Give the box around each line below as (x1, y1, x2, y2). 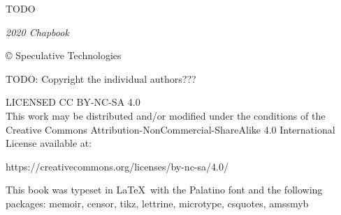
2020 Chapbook (6, 24, 69, 39)
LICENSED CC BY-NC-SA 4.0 (6, 95, 140, 109)
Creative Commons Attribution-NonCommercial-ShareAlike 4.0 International (6, 122, 335, 136)
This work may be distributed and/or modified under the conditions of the (6, 108, 326, 122)
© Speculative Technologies (6, 48, 122, 63)
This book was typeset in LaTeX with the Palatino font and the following (6, 182, 323, 197)
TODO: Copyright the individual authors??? (6, 71, 196, 86)
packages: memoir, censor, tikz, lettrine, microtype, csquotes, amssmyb (6, 196, 309, 210)
